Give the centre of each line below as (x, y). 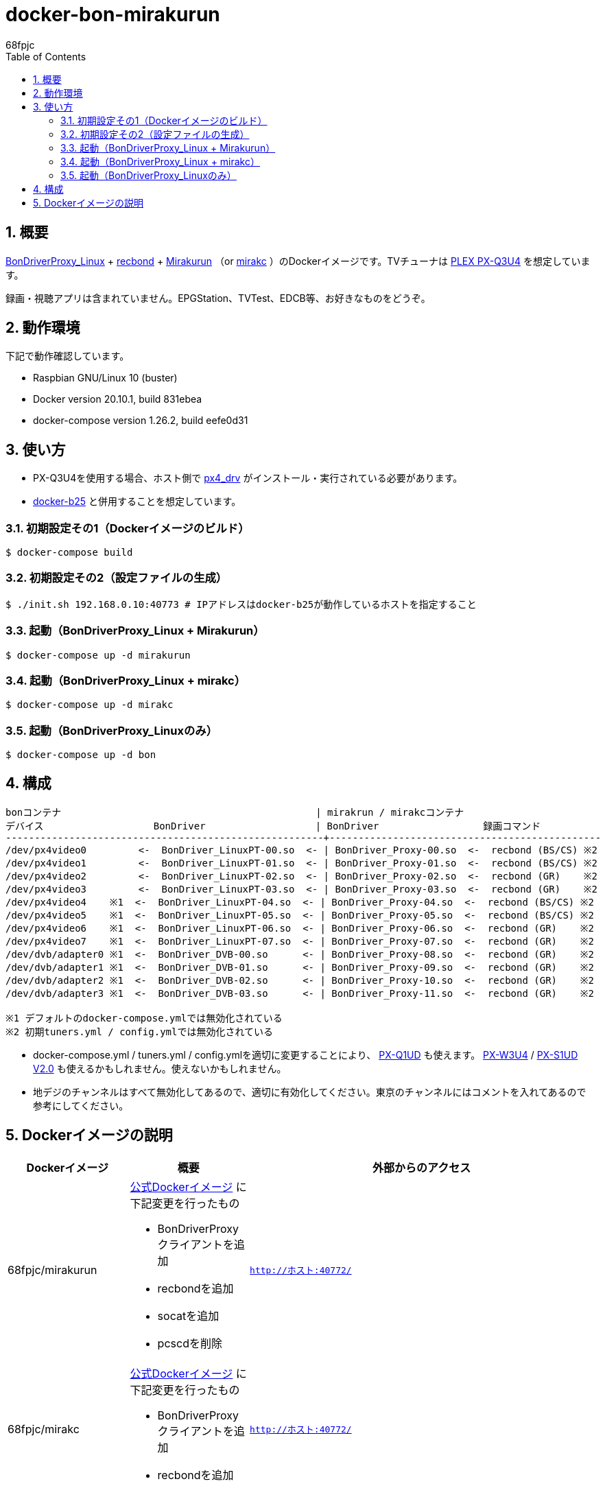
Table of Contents (46, 56)
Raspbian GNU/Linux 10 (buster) (105, 378)
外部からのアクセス (422, 1167)
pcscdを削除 (190, 1343)
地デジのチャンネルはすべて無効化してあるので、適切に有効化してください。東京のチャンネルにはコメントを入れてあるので (310, 1092)
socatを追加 (188, 1316)
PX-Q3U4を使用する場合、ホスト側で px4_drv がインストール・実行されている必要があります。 (248, 478)
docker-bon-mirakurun (113, 14)
